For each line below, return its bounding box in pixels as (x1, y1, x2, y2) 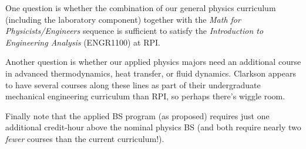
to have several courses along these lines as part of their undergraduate (5, 78, 261, 91)
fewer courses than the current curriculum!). (5, 132, 164, 144)
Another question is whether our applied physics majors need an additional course (5, 56, 301, 68)
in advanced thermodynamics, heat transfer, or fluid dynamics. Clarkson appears (5, 67, 296, 79)
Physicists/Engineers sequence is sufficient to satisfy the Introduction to (5, 25, 264, 37)
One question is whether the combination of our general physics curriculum (5, 2, 276, 13)
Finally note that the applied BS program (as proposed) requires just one (5, 109, 270, 122)
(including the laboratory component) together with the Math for (5, 13, 241, 25)
